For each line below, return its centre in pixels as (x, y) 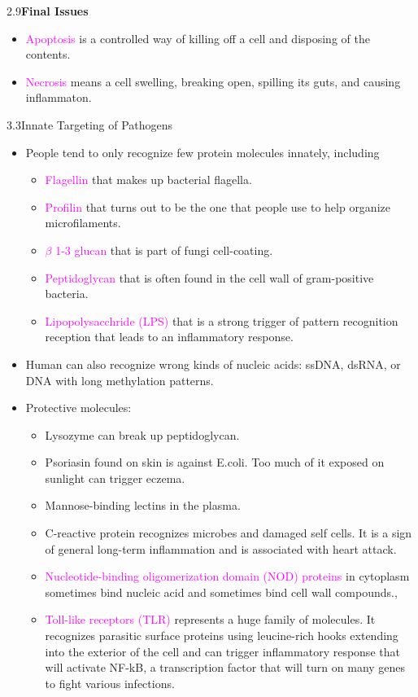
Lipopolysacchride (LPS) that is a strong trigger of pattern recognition (222, 320)
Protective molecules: (78, 408)
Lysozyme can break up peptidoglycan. (142, 434)
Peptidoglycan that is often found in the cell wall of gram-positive (209, 277)
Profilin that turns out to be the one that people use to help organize (218, 206)
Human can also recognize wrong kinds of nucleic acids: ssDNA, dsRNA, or (213, 364)
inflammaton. (59, 97)
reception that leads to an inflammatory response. (169, 337)
